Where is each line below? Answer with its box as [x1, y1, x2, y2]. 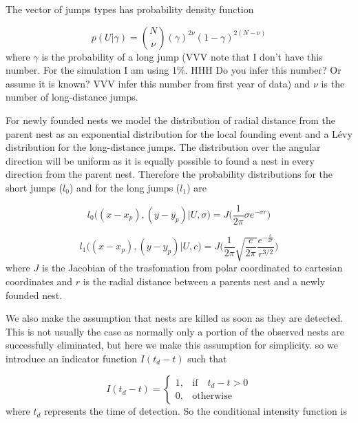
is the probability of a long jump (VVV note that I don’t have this [41, 49, 323, 63]
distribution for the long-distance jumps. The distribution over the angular [6, 140, 321, 154]
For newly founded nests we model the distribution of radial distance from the [6, 112, 336, 127]
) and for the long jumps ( [69, 180, 180, 194]
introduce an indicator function [6, 351, 138, 365]
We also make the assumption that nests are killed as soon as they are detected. [6, 311, 344, 325]
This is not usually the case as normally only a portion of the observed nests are [6, 324, 344, 338]
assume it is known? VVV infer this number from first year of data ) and [6, 76, 310, 90]
